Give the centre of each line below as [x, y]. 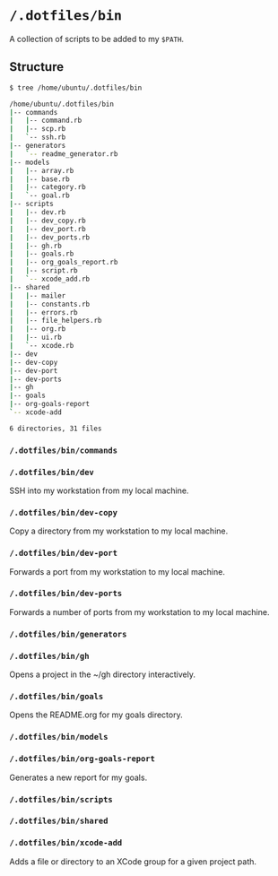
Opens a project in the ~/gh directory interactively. [102, 674]
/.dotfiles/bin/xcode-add [66, 843]
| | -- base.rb [39, 179]
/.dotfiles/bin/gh [49, 656]
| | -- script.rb [43, 271]
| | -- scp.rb [38, 129]
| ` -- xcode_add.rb [50, 279]
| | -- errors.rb [43, 312]
